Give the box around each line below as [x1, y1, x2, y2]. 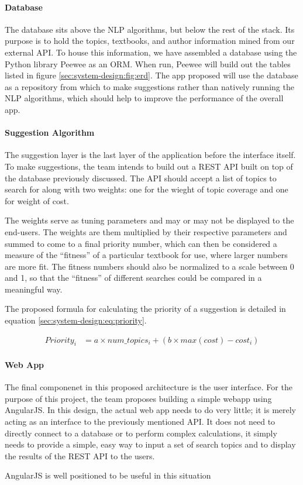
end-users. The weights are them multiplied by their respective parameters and [5, 225, 287, 238]
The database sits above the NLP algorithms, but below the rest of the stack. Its [5, 23, 295, 35]
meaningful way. [5, 283, 63, 295]
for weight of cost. [5, 194, 69, 207]
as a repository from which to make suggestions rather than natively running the [5, 80, 294, 92]
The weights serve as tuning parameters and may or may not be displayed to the [5, 214, 294, 226]
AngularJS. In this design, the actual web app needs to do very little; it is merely [5, 404, 297, 416]
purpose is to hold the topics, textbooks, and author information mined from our [5, 35, 295, 47]
